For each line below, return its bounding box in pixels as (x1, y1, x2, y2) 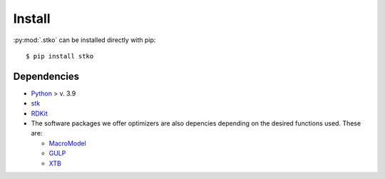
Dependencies (13, 70, 80, 82)
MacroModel (48, 139, 87, 148)
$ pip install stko (26, 52, 94, 60)
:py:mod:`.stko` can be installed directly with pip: (13, 36, 156, 44)
